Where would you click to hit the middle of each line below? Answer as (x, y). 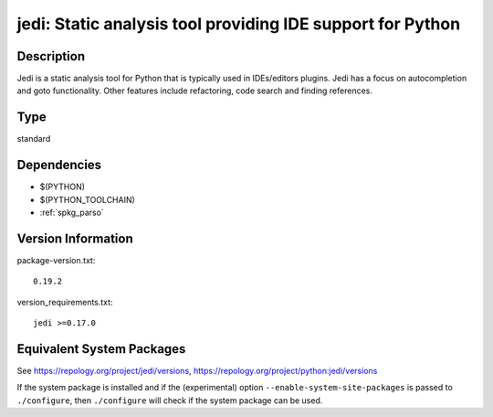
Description (51, 56)
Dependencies (59, 165)
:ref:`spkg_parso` (72, 213)
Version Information (75, 238)
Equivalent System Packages (101, 349)
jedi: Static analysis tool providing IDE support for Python (239, 24)
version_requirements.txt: (65, 302)
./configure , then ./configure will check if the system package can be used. (170, 400)
